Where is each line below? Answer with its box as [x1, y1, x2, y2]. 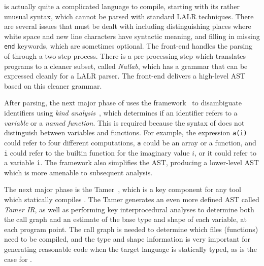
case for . [4, 253, 32, 264]
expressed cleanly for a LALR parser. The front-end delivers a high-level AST [4, 70, 246, 81]
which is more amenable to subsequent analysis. [4, 167, 153, 177]
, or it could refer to [194, 147, 256, 158]
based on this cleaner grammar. [4, 80, 102, 91]
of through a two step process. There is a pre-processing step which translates [4, 51, 246, 61]
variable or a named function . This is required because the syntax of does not [4, 117, 245, 128]
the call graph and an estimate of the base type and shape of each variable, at [4, 214, 247, 224]
